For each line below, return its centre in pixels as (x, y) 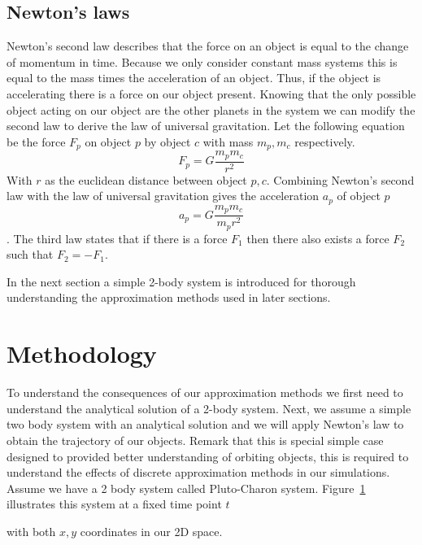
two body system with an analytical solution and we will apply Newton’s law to (205, 424)
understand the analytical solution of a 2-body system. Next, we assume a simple (209, 408)
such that (30, 254)
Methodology (82, 353)
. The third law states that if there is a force (117, 238)
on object (108, 141)
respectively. (325, 141)
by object (167, 141)
